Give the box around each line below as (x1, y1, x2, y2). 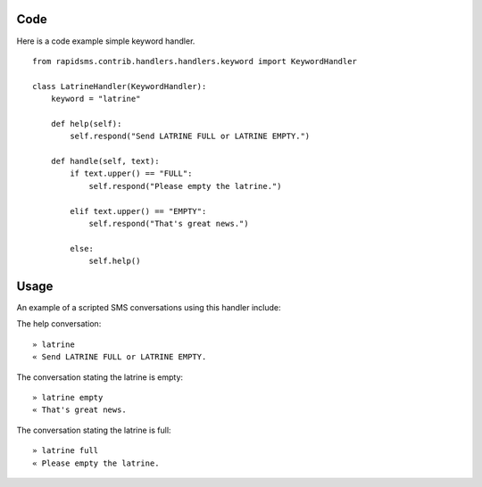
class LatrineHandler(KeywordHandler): (32, 81, 207, 91)
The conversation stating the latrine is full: (16, 425, 171, 435)
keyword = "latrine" (50, 94, 141, 104)
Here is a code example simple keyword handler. (16, 36, 195, 46)
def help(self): (50, 119, 122, 128)
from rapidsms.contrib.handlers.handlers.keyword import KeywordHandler (32, 56, 357, 66)
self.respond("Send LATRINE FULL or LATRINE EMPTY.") (70, 131, 311, 142)
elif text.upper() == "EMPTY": (70, 206, 207, 216)
